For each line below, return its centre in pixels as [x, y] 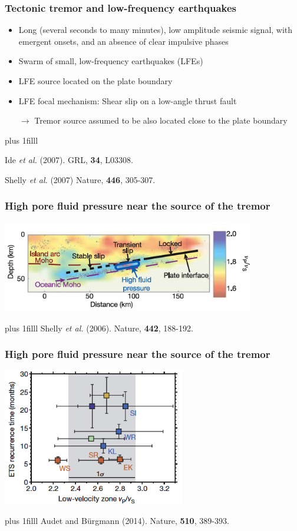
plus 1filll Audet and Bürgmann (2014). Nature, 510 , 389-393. [117, 520]
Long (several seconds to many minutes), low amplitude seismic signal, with [156, 30]
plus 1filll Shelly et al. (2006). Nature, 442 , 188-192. [99, 328]
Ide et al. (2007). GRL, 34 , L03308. [69, 160]
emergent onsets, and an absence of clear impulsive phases [123, 41]
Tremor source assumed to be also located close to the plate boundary [161, 120]
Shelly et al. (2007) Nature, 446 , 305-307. [80, 179]
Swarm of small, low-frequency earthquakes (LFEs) [111, 61]
